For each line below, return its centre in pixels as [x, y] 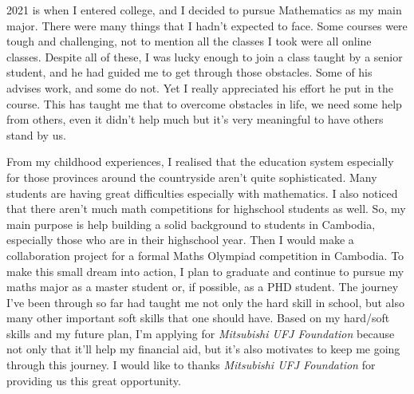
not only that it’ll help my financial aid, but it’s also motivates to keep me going [203, 349]
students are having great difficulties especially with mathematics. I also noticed [202, 193]
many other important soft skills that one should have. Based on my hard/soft [198, 318]
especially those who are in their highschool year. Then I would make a [180, 240]
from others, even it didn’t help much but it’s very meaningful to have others [195, 119]
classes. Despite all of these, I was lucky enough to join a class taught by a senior [205, 56]
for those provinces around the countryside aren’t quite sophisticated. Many [192, 177]
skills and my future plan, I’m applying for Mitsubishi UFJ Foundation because [201, 333]
